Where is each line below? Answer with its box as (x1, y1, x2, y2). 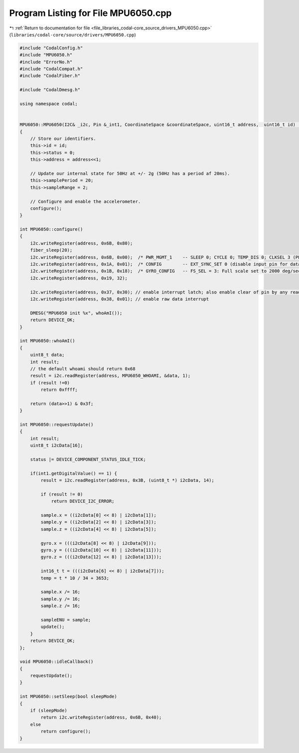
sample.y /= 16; (40, 596, 81, 602)
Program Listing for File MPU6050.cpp (9, 7, 172, 18)
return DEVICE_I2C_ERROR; (51, 498, 115, 504)
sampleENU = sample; (40, 617, 91, 622)
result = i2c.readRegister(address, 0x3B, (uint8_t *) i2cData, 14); (40, 477, 214, 483)
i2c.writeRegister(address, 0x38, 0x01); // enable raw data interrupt (30, 296, 209, 301)
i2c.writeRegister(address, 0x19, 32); (30, 275, 128, 281)
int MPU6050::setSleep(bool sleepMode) (19, 694, 117, 700)
